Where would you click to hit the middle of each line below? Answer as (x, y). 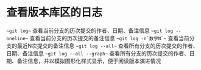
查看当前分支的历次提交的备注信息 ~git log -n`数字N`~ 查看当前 (110, 38)
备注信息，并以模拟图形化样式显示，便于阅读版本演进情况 (89, 61)
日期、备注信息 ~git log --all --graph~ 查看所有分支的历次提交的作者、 (98, 53)
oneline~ (17, 38)
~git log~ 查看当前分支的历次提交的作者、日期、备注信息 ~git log (90, 30)
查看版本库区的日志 (55, 12)
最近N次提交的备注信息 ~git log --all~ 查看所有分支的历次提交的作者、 (108, 46)
